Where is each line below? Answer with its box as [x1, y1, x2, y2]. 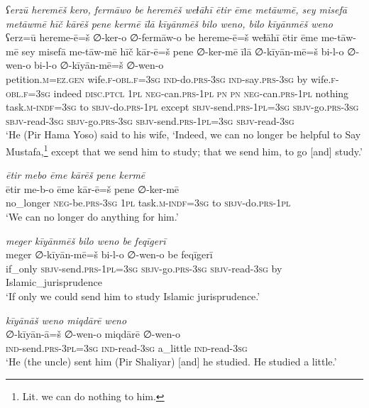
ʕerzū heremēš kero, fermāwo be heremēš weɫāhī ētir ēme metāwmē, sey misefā [6, 2, 347, 16]
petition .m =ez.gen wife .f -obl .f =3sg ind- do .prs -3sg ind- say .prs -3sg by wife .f [6, 71, 336, 86]
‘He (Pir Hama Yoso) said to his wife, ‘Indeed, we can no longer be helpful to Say [6, 127, 361, 142]
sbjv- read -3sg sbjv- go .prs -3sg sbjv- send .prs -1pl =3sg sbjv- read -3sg [6, 113, 294, 128]
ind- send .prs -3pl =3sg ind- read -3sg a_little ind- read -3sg [6, 340, 248, 355]
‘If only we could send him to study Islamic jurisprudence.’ [6, 288, 260, 303]
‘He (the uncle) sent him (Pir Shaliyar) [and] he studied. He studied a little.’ [6, 354, 337, 369]
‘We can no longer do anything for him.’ [6, 209, 179, 224]
